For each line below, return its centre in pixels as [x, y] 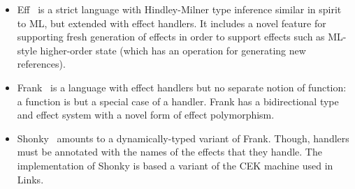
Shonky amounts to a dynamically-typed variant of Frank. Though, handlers [183, 138]
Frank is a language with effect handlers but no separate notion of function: [182, 87]
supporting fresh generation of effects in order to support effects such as [171, 37]
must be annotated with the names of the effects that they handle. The [169, 152]
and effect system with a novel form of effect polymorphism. [146, 115]
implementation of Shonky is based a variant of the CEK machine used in [175, 165]
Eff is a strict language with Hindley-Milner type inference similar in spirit [179, 9]
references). [41, 64]
